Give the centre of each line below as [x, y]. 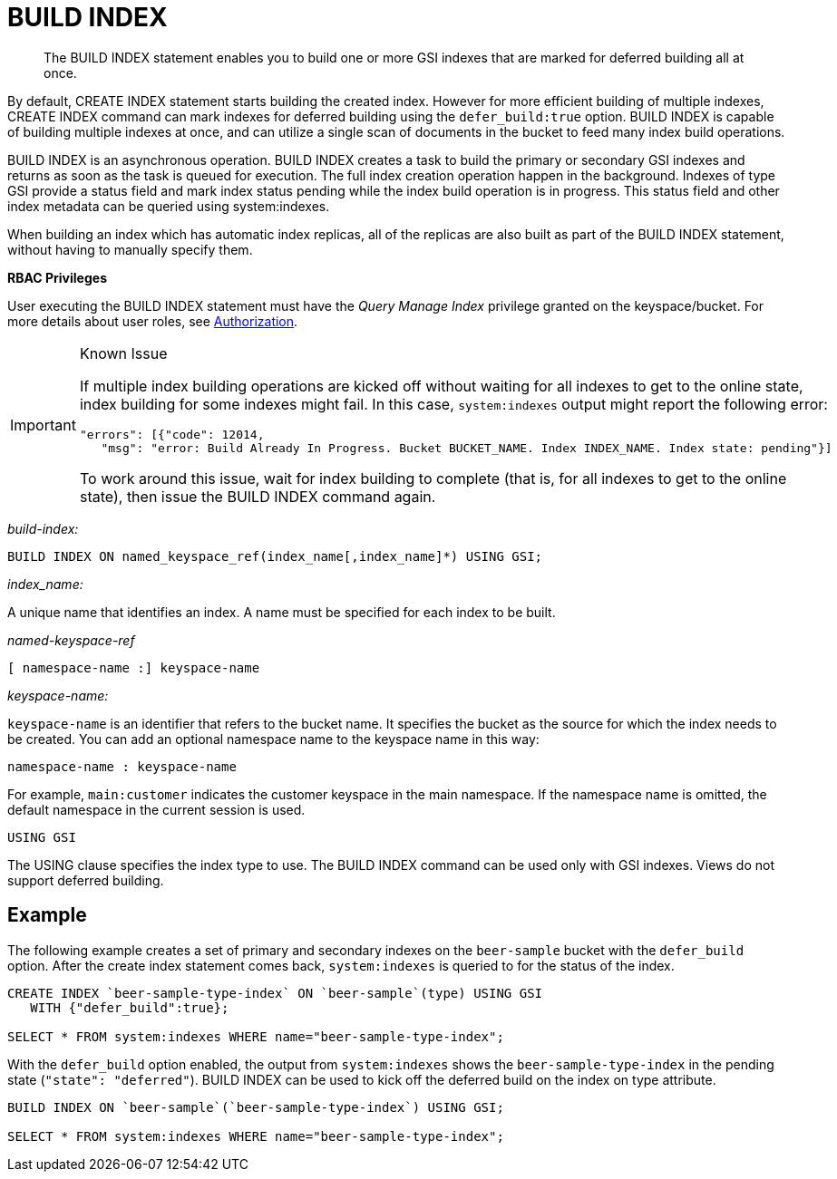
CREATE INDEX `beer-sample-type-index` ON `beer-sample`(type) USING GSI [275, 993]
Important [43, 425]
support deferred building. [86, 880]
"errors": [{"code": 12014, [172, 434]
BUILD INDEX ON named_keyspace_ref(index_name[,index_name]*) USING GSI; [275, 556]
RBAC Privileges [57, 277]
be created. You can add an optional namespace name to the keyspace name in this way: [273, 739]
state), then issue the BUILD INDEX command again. [258, 496]
